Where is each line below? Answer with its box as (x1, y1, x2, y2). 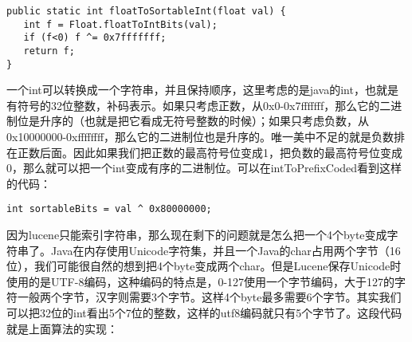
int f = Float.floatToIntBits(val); (23, 18, 218, 30)
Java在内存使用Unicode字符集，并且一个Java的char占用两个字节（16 (50, 242, 401, 258)
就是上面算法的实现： (6, 320, 118, 336)
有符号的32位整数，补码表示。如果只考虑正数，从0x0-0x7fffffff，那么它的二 (6, 96, 391, 113)
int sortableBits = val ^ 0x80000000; (6, 203, 212, 215)
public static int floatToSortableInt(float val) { (6, 6, 286, 17)
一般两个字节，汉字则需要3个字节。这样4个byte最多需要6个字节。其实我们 (17, 289, 402, 305)
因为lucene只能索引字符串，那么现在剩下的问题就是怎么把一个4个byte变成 (6, 226, 387, 243)
